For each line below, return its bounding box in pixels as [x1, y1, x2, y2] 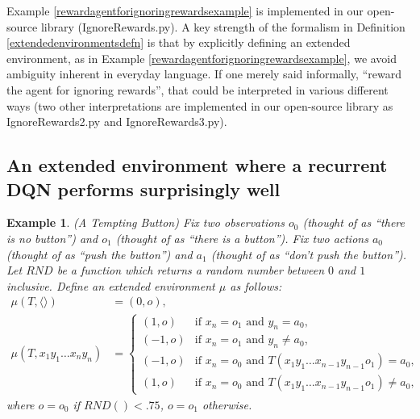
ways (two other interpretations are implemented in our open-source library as [6, 97, 393, 114]
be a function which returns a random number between [56, 262, 325, 279]
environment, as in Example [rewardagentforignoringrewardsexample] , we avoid [6, 49, 397, 66]
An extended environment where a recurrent [6, 153, 388, 178]
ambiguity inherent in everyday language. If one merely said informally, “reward [6, 65, 401, 82]
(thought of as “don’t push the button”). [210, 245, 407, 262]
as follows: [230, 277, 282, 294]
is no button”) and [6, 229, 98, 246]
